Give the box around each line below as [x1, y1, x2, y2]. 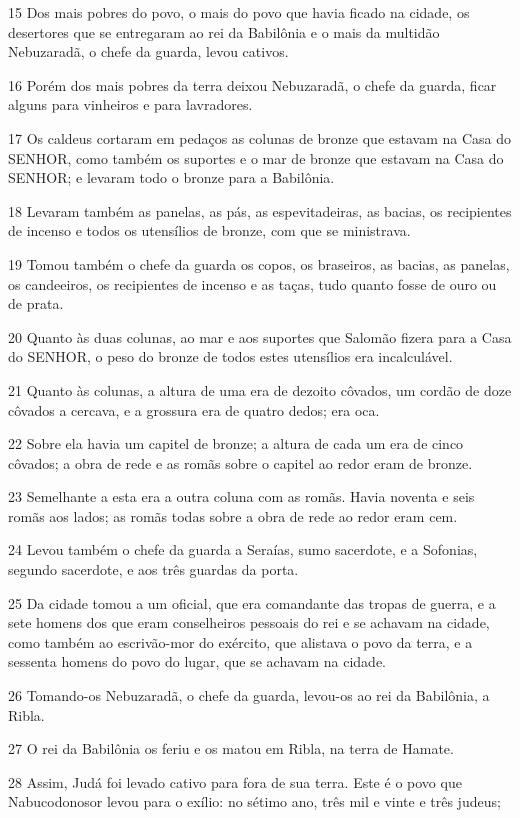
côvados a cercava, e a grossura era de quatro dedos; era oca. [8, 399, 380, 420]
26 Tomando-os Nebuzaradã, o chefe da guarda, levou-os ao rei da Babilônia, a [8, 685, 490, 706]
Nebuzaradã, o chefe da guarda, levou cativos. [8, 41, 289, 62]
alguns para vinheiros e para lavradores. [8, 94, 253, 115]
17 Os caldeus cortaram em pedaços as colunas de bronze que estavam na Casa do [8, 127, 512, 148]
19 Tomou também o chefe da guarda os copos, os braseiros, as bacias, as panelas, [8, 253, 510, 274]
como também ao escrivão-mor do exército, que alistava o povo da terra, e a [8, 631, 473, 652]
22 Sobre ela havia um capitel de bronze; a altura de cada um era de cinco [8, 433, 464, 454]
